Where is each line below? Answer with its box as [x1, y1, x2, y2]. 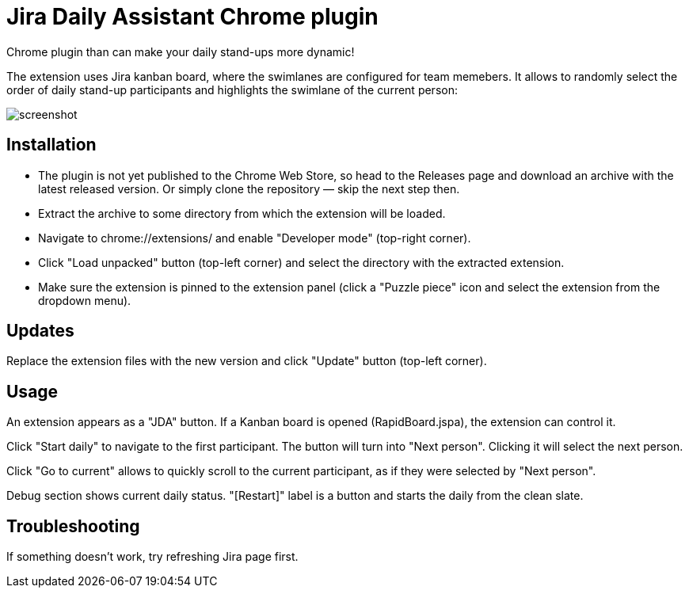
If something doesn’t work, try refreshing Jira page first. [6, 550, 299, 564]
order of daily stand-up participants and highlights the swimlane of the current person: [6, 82, 458, 97]
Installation [6, 135, 97, 155]
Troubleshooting [6, 516, 140, 536]
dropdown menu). [38, 293, 131, 307]
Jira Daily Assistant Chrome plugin [6, 3, 379, 30]
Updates [6, 321, 74, 341]
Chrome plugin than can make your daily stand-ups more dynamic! [6, 44, 355, 59]
